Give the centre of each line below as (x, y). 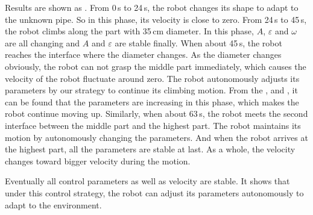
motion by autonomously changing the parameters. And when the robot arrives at (156, 137)
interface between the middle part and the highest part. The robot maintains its (153, 125)
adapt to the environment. (53, 204)
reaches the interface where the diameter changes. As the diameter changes (143, 55)
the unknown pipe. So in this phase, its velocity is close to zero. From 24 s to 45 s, (156, 19)
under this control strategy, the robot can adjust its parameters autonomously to (154, 192)
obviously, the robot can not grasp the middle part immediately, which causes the (156, 66)
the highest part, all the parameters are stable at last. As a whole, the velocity (150, 149)
